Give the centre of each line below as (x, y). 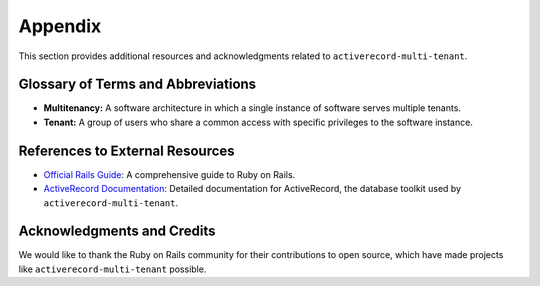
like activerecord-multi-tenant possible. (112, 269)
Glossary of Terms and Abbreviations (137, 84)
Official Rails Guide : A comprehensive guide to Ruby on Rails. (169, 174)
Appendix (60, 26)
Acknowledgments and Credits (117, 231)
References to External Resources (126, 150)
